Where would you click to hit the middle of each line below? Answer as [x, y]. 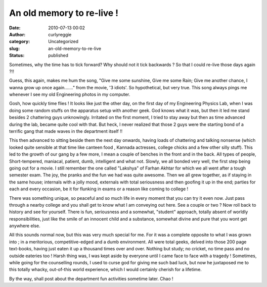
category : [20, 42]
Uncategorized [63, 42]
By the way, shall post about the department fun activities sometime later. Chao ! [91, 279]
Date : [15, 28]
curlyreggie [60, 34]
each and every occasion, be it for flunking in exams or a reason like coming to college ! [99, 189]
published [58, 56]
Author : [17, 34]
